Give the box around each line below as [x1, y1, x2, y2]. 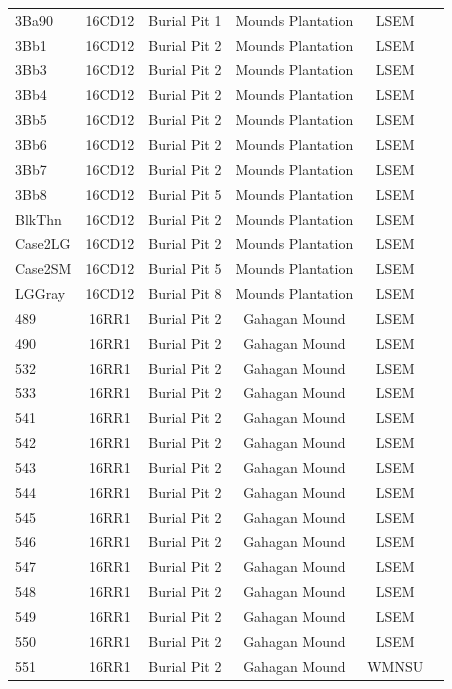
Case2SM [15, 258, 72, 279]
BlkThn [15, 208, 62, 229]
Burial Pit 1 [148, 9, 222, 30]
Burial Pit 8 [148, 283, 222, 304]
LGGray [15, 283, 66, 304]
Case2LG [15, 233, 71, 254]
